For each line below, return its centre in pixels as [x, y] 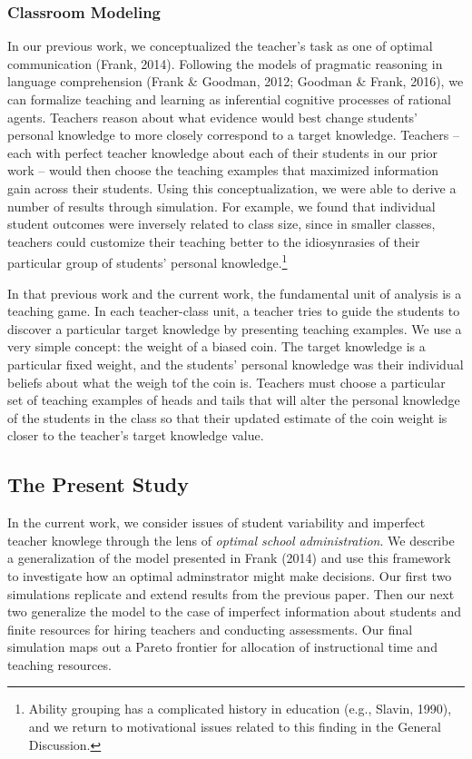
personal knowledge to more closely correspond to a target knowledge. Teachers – [233, 135]
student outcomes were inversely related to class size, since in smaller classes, [221, 224]
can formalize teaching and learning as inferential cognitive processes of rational [229, 99]
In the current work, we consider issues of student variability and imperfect [216, 522]
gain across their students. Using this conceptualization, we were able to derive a [232, 187]
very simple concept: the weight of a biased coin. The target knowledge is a [216, 346]
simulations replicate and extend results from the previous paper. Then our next [231, 593]
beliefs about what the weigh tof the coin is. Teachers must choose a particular [226, 382]
